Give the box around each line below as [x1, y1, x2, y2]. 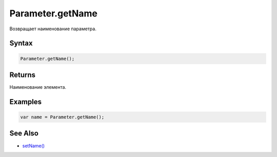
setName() [22, 143, 45, 149]
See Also [9, 129, 38, 138]
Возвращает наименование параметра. [9, 26, 97, 32]
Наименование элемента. [9, 84, 67, 90]
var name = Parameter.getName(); [20, 114, 105, 120]
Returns [9, 70, 36, 79]
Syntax [9, 39, 33, 48]
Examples [9, 97, 42, 106]
